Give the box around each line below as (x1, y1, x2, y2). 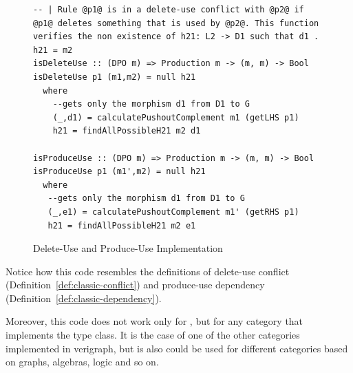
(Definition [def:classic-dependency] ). (6, 290, 162, 305)
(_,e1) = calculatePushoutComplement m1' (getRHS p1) (47, 206, 299, 217)
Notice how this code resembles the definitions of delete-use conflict (6, 264, 290, 278)
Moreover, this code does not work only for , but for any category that (6, 314, 303, 328)
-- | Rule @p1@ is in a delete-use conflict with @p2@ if (33, 5, 304, 14)
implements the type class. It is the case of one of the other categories (6, 328, 300, 342)
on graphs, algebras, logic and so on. (6, 354, 159, 369)
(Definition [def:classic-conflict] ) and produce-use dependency (6, 277, 265, 292)
